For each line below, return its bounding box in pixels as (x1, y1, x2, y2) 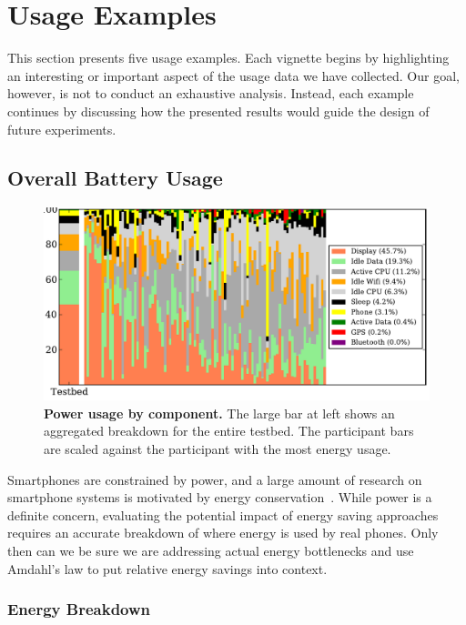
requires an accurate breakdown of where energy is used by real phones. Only (7, 523, 439, 542)
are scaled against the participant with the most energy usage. (44, 439, 391, 459)
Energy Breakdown (7, 598, 151, 620)
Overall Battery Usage (7, 164, 223, 192)
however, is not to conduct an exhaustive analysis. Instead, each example (7, 84, 414, 103)
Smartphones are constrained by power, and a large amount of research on (7, 469, 422, 489)
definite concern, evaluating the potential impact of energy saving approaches (7, 505, 439, 524)
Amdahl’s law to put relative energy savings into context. (7, 559, 328, 578)
